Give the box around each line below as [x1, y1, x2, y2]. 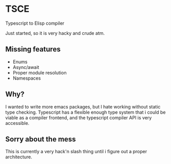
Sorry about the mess [5, 135, 76, 143]
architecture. [5, 154, 32, 160]
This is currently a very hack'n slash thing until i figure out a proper [5, 149, 147, 155]
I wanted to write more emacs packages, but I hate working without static [5, 103, 161, 110]
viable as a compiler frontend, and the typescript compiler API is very [5, 114, 152, 121]
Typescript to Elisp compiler [5, 20, 65, 26]
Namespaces [12, 75, 41, 81]
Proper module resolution [12, 69, 67, 76]
